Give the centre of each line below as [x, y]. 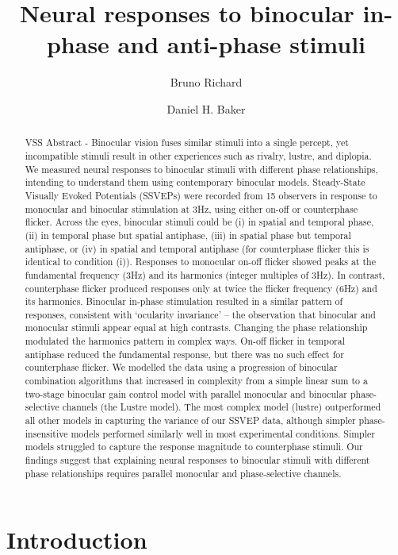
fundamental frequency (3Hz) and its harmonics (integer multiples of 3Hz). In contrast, [205, 274]
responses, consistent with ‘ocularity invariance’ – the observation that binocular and [200, 314]
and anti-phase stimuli [242, 44]
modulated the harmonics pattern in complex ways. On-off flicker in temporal [185, 341]
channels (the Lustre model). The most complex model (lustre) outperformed [222, 407]
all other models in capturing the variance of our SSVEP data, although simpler [190, 420]
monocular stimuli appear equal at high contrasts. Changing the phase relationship [196, 328]
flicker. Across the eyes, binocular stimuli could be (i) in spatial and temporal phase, [199, 222]
